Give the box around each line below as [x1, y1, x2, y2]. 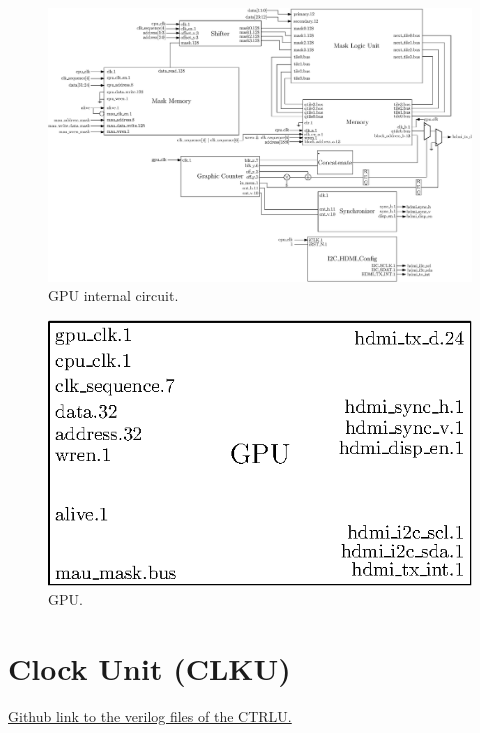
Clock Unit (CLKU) [8, 647, 291, 688]
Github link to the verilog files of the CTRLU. [8, 705, 292, 726]
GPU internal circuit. [48, 285, 179, 306]
